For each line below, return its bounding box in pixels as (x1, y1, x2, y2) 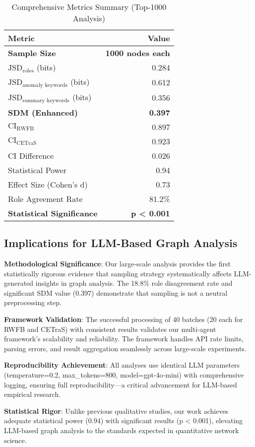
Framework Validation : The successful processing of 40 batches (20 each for (4, 314, 243, 324)
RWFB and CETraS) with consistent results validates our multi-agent (4, 323, 216, 334)
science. (4, 435, 27, 445)
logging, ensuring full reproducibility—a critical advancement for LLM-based (4, 379, 237, 389)
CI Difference (8, 149, 54, 161)
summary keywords (22, 97, 69, 103)
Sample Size (8, 47, 56, 59)
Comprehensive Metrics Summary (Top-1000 (11, 1, 167, 12)
